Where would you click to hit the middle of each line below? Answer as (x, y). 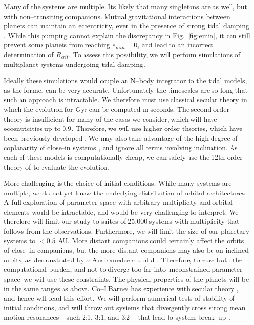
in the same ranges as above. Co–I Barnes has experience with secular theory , (121, 288)
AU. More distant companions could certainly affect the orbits (151, 240)
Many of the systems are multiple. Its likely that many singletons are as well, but (126, 6)
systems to (20, 240)
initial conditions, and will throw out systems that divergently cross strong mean (125, 307)
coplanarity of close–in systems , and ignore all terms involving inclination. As (121, 147)
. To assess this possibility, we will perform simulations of (155, 54)
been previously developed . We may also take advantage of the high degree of (121, 138)
